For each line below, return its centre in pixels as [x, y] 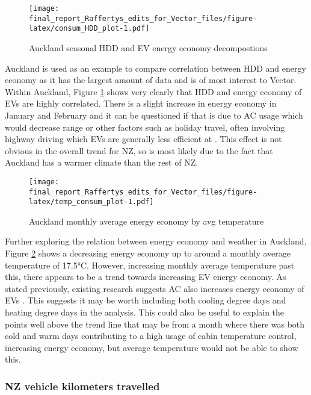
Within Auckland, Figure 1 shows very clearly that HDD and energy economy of [153, 91]
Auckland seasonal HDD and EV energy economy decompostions [148, 47]
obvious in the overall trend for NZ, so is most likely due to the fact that [139, 150]
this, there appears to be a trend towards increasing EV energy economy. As [146, 277]
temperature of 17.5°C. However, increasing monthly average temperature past [150, 265]
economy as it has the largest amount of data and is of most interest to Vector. [151, 80]
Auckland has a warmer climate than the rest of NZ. [102, 162]
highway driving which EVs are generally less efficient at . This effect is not [143, 139]
